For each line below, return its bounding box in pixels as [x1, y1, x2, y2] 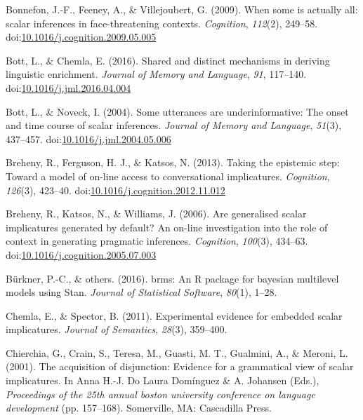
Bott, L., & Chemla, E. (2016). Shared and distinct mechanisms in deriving [6, 53, 330, 67]
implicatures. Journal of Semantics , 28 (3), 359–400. [6, 322, 227, 337]
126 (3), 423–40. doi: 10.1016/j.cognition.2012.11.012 [6, 182, 225, 197]
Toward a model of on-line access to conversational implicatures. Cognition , [6, 168, 330, 183]
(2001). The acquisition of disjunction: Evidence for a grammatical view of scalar [6, 359, 354, 374]
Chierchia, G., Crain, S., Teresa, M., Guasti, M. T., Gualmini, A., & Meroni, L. [6, 345, 348, 360]
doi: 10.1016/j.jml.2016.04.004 [6, 80, 131, 95]
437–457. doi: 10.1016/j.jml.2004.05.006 [6, 131, 171, 146]
